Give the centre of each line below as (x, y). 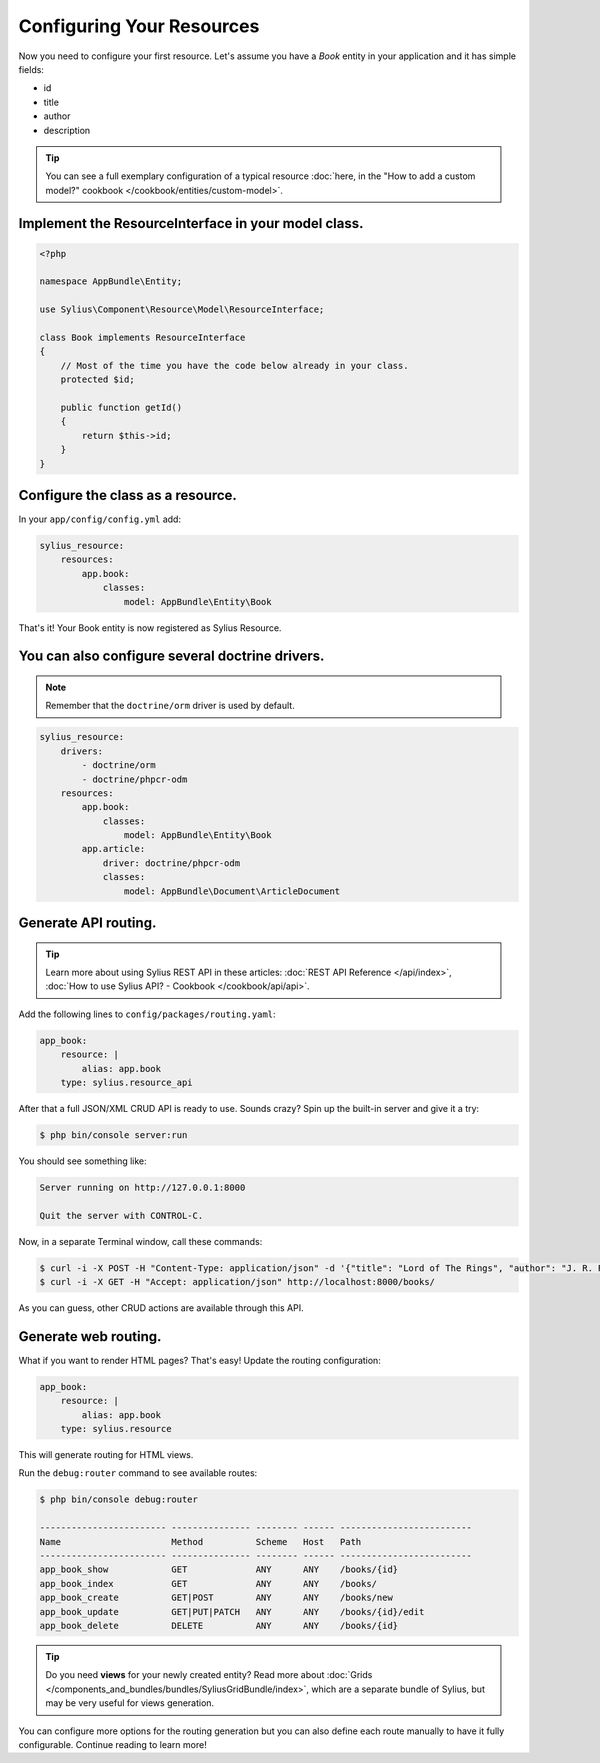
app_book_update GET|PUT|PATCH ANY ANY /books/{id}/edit (232, 1611)
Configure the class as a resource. (127, 495)
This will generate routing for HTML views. (106, 1455)
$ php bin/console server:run (113, 1134)
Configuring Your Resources (139, 26)
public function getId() (121, 407)
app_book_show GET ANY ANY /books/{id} (219, 1569)
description (67, 130)
